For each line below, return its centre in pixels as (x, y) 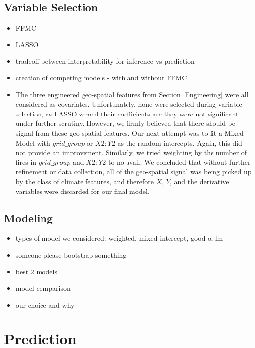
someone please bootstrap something (71, 254)
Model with (33, 142)
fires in (26, 162)
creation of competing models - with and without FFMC (101, 77)
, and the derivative (199, 181)
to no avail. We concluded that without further (179, 162)
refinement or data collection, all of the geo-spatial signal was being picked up (133, 172)
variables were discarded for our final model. (83, 191)
